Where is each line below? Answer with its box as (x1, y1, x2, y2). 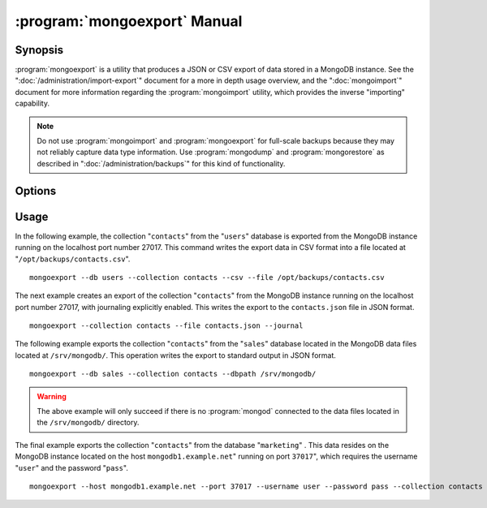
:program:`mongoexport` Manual (15, 12, 243, 30)
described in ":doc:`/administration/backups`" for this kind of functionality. (37, 158, 286, 168)
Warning (37, 391, 67, 401)
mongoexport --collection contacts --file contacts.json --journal (29, 321, 304, 330)
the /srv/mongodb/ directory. (37, 418, 140, 428)
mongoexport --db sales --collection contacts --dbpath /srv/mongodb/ (29, 369, 317, 379)
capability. (15, 98, 50, 109)
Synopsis (15, 43, 64, 57)
